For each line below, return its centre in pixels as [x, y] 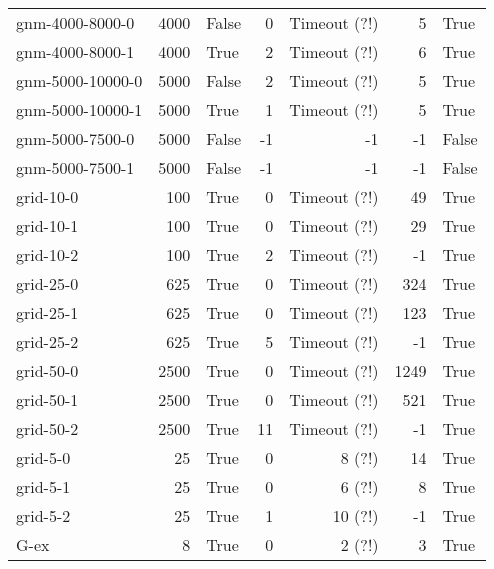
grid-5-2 [43, 515]
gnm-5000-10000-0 [79, 80]
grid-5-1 [43, 486]
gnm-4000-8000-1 [75, 51]
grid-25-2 [47, 341]
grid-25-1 [47, 312]
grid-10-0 [47, 196]
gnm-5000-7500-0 [75, 138]
